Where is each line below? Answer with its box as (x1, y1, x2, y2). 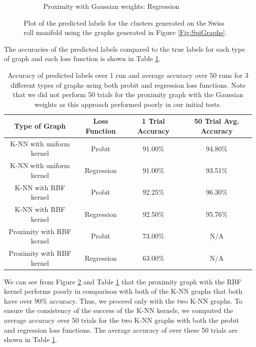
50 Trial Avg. (194, 116, 239, 126)
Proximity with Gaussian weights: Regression (43, 1, 180, 11)
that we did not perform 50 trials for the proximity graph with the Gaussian (12, 89, 244, 100)
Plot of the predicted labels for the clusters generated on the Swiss (24, 17, 224, 28)
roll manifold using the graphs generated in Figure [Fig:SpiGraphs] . (24, 27, 227, 37)
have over (4, 295, 32, 306)
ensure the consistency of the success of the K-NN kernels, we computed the (4, 305, 233, 315)
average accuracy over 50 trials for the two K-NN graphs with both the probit (4, 315, 239, 325)
